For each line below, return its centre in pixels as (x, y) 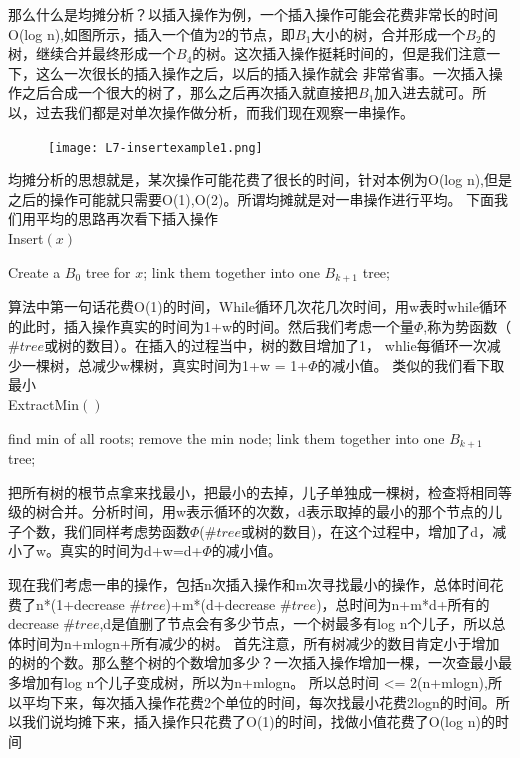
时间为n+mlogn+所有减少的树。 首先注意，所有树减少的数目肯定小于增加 (260, 642)
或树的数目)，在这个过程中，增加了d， (366, 530)
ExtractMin (44, 404)
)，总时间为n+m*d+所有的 (403, 603)
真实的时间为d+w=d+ (131, 550)
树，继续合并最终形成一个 (92, 53)
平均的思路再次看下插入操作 (126, 218)
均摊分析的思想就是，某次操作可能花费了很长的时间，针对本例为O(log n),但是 (260, 179)
